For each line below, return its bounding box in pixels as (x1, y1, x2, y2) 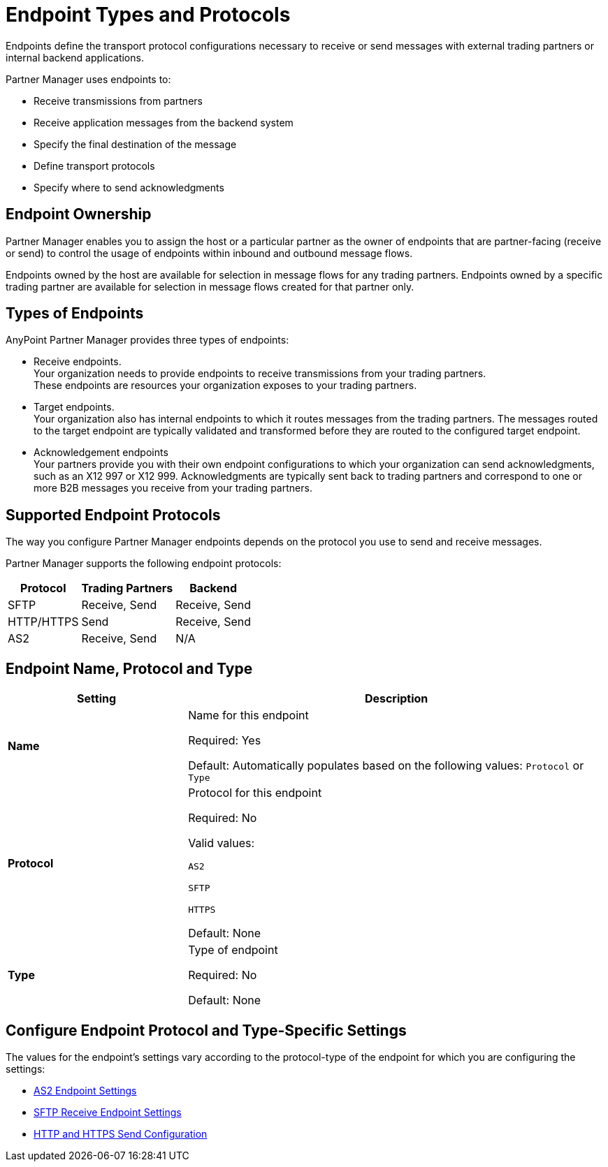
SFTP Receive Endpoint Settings (34, 1106, 182, 1118)
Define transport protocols (34, 159, 155, 172)
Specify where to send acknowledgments (34, 181, 224, 193)
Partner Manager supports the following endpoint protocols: (6, 557, 282, 570)
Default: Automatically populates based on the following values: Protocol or (188, 758, 584, 773)
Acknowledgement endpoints (34, 446, 168, 459)
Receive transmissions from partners (34, 94, 203, 107)
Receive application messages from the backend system (34, 116, 294, 129)
